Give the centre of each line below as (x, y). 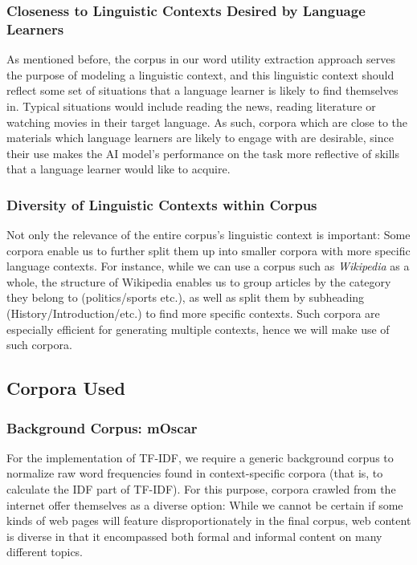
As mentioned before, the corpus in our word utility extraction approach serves (201, 59)
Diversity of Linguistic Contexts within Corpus (162, 204)
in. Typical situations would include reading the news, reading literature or (191, 106)
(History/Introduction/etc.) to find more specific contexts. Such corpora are (193, 313)
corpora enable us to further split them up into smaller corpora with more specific (208, 250)
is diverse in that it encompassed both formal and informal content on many (194, 536)
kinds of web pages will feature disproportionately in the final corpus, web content (209, 520)
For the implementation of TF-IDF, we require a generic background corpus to (200, 457)
